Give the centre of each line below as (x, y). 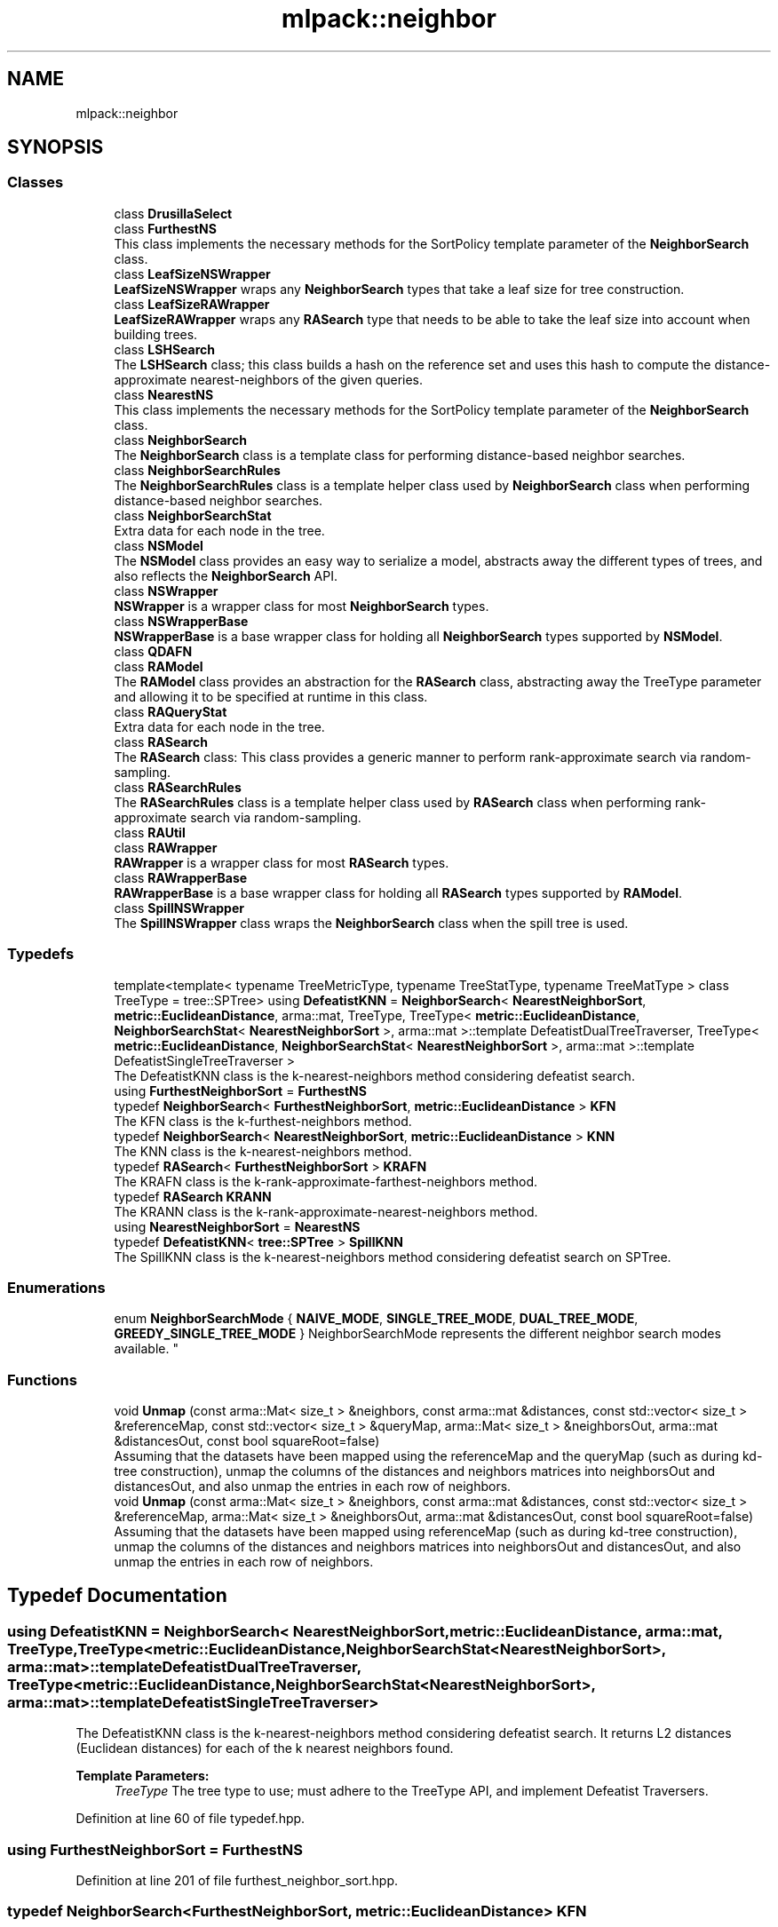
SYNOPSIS (56, 147)
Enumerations (56, 1287)
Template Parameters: (143, 1776)
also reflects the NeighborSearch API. (226, 575)
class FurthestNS (165, 228)
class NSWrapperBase (181, 621)
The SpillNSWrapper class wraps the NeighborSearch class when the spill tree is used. (371, 923)
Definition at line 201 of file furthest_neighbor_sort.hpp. (237, 1881)
